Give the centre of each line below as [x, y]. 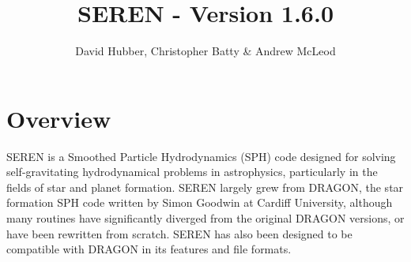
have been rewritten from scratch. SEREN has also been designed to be [179, 233]
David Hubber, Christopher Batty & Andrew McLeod [205, 51]
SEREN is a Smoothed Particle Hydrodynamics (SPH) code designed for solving [201, 156]
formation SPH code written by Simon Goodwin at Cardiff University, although [200, 202]
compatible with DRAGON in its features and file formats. [149, 249]
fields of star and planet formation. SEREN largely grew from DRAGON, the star [205, 187]
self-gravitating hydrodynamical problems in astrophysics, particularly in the [192, 172]
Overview [59, 118]
